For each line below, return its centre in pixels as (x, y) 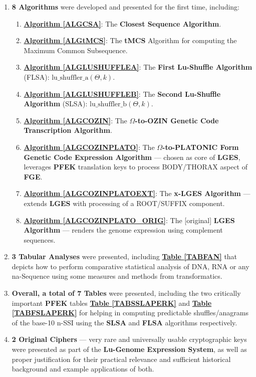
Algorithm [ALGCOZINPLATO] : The (89, 147)
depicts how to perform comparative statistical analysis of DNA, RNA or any (131, 266)
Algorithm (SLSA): (56, 104)
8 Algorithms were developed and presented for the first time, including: (125, 7)
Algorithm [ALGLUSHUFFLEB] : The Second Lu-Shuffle (122, 93)
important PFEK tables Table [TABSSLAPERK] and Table (112, 303)
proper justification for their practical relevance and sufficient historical (121, 359)
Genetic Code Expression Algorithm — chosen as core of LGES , (132, 157)
